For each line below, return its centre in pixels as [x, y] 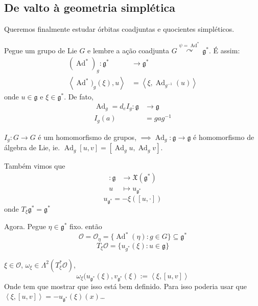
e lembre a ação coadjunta [128, 50]
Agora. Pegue [25, 226]
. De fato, [79, 97]
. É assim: [225, 50]
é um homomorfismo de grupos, [87, 137]
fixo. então [86, 226]
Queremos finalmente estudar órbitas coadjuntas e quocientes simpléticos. [119, 29]
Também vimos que [35, 166]
